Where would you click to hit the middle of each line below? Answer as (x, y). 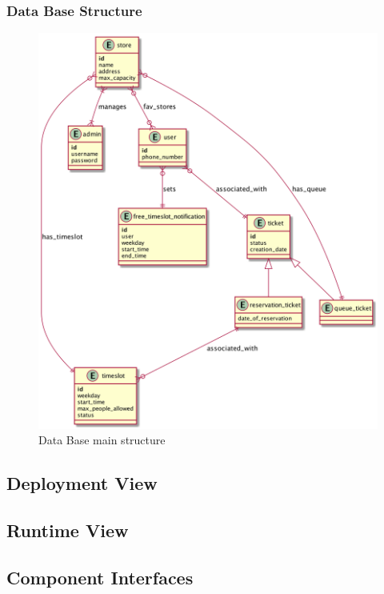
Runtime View (68, 530)
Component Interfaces (100, 577)
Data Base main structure (102, 440)
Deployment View (82, 483)
